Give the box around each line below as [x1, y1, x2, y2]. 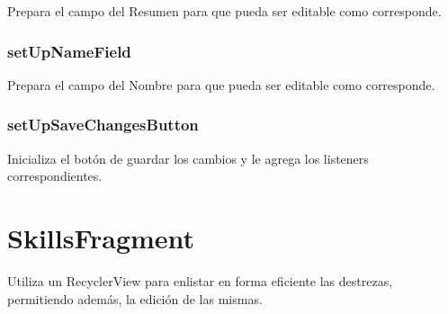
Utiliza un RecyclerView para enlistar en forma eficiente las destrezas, [7, 271, 393, 290]
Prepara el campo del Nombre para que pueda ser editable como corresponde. [7, 75, 435, 94]
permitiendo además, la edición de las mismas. [7, 289, 263, 308]
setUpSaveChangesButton [7, 113, 199, 136]
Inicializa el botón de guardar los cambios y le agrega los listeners [7, 148, 369, 167]
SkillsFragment [7, 220, 195, 256]
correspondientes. [7, 166, 103, 185]
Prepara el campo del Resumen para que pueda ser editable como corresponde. [7, 2, 442, 20]
